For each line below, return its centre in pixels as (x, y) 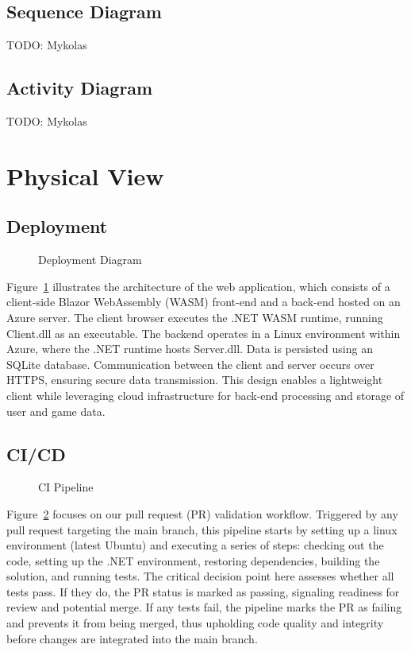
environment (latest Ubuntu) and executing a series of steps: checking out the (195, 545)
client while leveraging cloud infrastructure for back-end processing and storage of (205, 395)
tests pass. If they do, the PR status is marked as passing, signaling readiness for (203, 591)
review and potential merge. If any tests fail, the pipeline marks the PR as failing (204, 607)
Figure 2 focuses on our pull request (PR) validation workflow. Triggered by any (202, 513)
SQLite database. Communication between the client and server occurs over (190, 364)
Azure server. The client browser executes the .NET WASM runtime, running (195, 317)
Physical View (85, 175)
